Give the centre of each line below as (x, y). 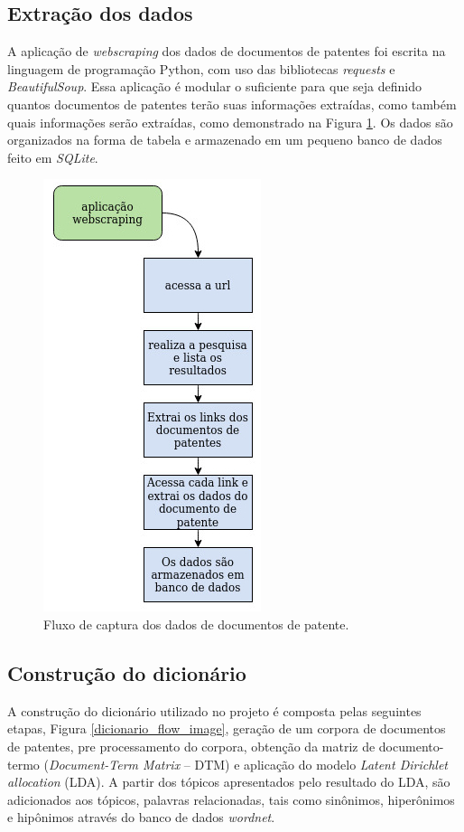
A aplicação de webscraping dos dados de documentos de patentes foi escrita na (227, 51)
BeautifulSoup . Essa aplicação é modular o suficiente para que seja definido (214, 86)
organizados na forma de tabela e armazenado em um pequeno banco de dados (225, 140)
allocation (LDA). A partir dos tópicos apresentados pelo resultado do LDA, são (229, 782)
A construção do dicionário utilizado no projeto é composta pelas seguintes (214, 710)
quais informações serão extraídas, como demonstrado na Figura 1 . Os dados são (230, 122)
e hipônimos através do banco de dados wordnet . (141, 817)
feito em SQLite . (53, 157)
